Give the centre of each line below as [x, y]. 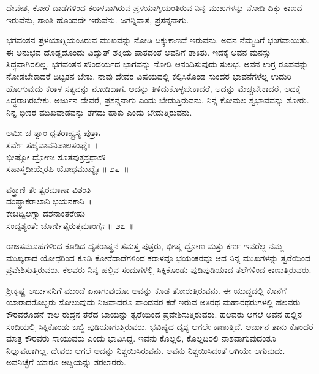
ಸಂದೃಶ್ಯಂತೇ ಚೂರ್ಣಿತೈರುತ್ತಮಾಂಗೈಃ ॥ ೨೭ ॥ [70, 225]
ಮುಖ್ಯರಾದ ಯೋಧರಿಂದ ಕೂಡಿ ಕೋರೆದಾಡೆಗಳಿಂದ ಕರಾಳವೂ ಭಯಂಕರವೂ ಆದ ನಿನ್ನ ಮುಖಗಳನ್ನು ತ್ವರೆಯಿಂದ [158, 257]
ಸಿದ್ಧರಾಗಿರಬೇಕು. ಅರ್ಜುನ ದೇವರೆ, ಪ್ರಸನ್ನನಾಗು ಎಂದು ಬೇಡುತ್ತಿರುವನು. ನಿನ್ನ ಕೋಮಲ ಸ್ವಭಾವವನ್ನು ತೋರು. [158, 100]
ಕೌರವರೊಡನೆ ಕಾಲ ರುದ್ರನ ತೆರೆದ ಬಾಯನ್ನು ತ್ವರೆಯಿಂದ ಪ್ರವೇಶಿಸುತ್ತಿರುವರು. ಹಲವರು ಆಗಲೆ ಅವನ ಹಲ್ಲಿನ [154, 314]
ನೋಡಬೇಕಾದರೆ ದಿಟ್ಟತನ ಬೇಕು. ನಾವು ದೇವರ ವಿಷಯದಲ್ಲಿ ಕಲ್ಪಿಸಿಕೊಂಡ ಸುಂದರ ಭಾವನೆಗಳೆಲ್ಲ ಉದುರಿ [149, 76]
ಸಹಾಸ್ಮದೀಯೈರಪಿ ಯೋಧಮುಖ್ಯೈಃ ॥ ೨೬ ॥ [68, 169]
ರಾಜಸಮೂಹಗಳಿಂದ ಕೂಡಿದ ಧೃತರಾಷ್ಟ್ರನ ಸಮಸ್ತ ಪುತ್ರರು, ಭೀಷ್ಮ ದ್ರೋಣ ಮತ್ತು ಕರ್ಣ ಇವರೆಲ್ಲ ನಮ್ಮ [145, 246]
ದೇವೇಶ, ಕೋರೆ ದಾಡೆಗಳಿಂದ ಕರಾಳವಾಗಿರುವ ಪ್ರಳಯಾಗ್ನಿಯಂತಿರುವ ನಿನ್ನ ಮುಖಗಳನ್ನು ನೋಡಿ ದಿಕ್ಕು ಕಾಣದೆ [155, 7]
